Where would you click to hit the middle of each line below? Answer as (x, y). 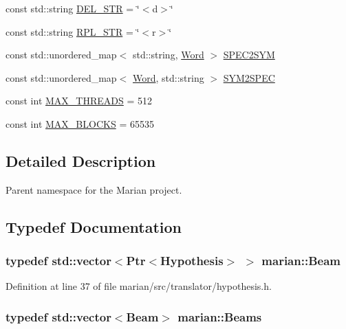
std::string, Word (168, 55)
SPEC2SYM (249, 55)
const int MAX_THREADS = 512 (79, 101)
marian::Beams (220, 316)
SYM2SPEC (249, 77)
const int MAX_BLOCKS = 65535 (80, 123)
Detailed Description (81, 160)
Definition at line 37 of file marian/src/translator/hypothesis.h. (139, 286)
